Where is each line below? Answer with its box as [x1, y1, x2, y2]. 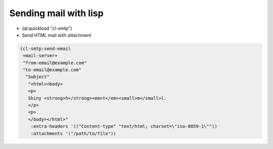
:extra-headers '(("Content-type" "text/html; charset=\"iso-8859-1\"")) [30, 124, 217, 129]
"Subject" [25, 74, 50, 80]
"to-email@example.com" [23, 67, 82, 73]
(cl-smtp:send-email [20, 45, 71, 52]
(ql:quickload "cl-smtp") [22, 25, 72, 31]
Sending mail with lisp [9, 8, 104, 19]
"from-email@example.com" [23, 60, 87, 66]
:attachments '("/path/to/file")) [30, 130, 116, 136]
